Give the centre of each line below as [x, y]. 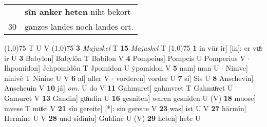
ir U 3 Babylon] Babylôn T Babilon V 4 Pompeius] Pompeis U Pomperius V [125, 58]
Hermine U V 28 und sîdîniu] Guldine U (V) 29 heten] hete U [102, 118]
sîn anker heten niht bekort [78, 12]
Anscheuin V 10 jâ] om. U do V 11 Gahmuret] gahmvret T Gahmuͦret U [119, 88]
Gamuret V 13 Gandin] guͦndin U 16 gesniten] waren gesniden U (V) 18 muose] [130, 98]
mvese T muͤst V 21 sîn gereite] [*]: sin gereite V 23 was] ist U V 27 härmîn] [125, 108]
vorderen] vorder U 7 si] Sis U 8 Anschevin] [185, 78]
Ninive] [237, 68]
